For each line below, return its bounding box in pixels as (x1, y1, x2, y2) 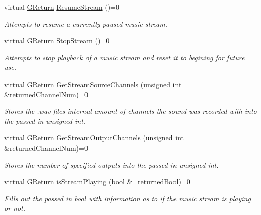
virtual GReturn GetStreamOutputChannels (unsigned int (4, 132, 184, 143)
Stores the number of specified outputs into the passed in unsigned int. (4, 159, 219, 170)
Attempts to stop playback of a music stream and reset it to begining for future (4, 52, 245, 62)
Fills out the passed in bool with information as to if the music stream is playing (4, 193, 251, 203)
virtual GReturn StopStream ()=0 (4, 35, 110, 46)
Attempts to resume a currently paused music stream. (4, 18, 167, 29)
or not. (4, 203, 26, 213)
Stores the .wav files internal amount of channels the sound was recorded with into (4, 106, 257, 116)
